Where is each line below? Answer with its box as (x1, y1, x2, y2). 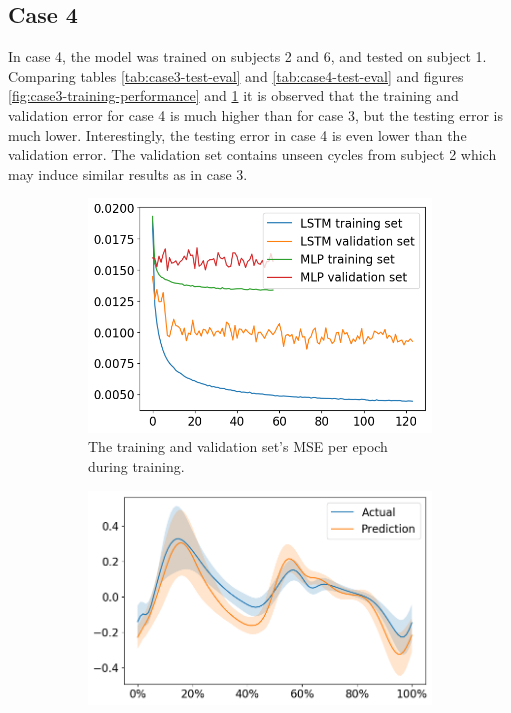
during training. (88, 455, 185, 476)
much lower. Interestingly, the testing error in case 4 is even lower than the (8, 124, 467, 145)
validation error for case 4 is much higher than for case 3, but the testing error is (8, 104, 503, 125)
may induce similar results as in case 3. (8, 163, 248, 184)
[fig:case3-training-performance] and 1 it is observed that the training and (8, 85, 459, 106)
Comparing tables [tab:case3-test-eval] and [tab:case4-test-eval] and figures (8, 65, 464, 86)
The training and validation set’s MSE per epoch (88, 436, 388, 457)
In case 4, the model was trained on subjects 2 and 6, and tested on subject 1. (8, 46, 487, 67)
